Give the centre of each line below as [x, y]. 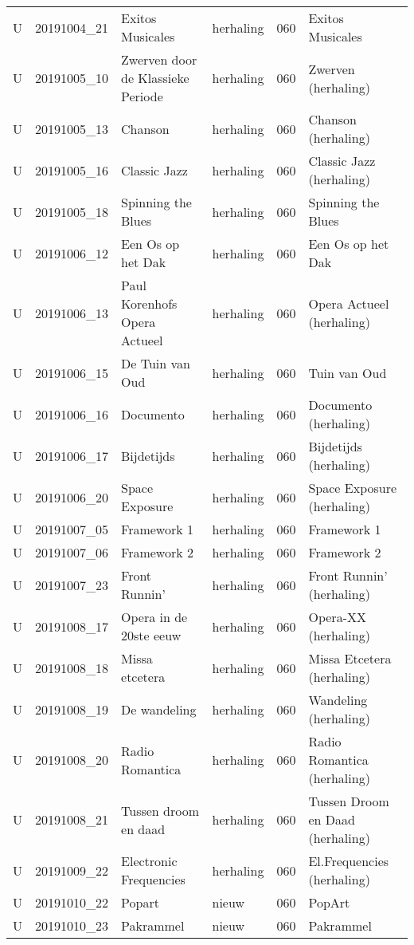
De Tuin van [156, 363]
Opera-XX [337, 617]
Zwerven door [159, 59]
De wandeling [159, 709]
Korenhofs [149, 303]
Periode [142, 96]
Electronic [149, 861]
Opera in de [154, 617]
